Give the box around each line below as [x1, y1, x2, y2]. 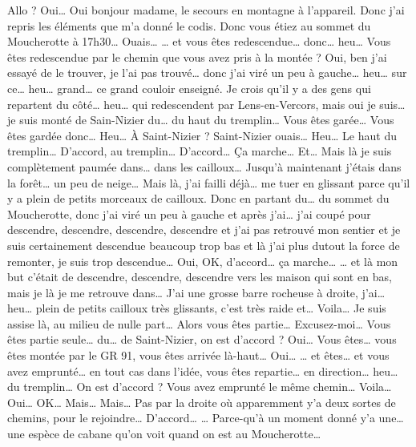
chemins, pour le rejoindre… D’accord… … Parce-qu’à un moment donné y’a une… [7, 409, 404, 426]
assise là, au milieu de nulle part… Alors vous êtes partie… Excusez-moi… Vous [7, 315, 391, 332]
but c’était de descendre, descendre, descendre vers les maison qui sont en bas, [7, 268, 392, 285]
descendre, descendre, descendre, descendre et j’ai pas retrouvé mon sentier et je [7, 221, 401, 238]
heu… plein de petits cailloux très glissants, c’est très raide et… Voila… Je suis [7, 300, 386, 316]
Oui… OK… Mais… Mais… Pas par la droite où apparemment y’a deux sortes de [7, 393, 396, 410]
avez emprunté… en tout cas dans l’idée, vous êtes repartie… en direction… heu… [7, 362, 398, 379]
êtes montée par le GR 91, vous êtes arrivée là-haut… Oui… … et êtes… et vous [7, 347, 390, 364]
